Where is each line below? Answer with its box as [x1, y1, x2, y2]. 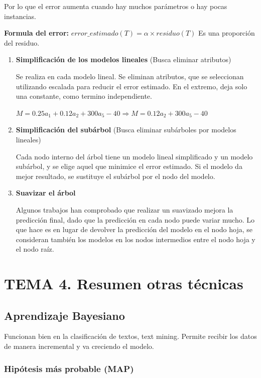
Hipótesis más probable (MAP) [4, 362, 134, 374]
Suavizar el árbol [16, 187, 76, 198]
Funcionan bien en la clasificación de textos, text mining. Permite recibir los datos [4, 331, 257, 341]
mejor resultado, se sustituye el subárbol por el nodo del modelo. [16, 170, 215, 181]
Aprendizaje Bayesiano [4, 307, 125, 323]
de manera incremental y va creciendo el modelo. [4, 341, 154, 351]
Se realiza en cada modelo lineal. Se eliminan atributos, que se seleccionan [16, 71, 244, 81]
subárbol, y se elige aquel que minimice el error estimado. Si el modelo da [16, 161, 242, 171]
